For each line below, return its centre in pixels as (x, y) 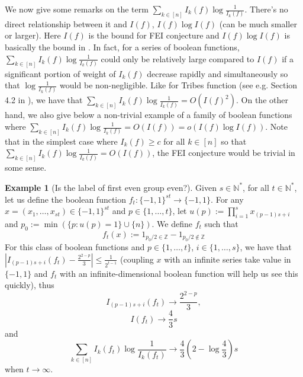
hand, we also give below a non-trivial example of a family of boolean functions (149, 115)
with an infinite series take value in (228, 259)
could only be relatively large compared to (178, 58)
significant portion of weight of (60, 73)
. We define (172, 223)
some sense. (26, 167)
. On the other (262, 100)
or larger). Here (33, 35)
